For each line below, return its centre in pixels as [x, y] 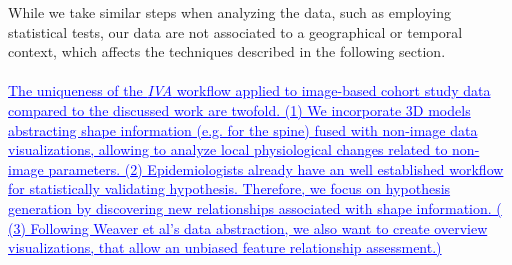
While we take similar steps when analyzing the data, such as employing [229, 12]
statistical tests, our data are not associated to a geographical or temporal [235, 31]
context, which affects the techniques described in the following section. [227, 51]
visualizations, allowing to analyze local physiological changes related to [228, 149]
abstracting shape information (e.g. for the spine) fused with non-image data [243, 129]
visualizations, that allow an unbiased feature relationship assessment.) [225, 247]
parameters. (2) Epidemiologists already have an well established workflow [276, 168]
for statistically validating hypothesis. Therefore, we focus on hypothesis [229, 188]
